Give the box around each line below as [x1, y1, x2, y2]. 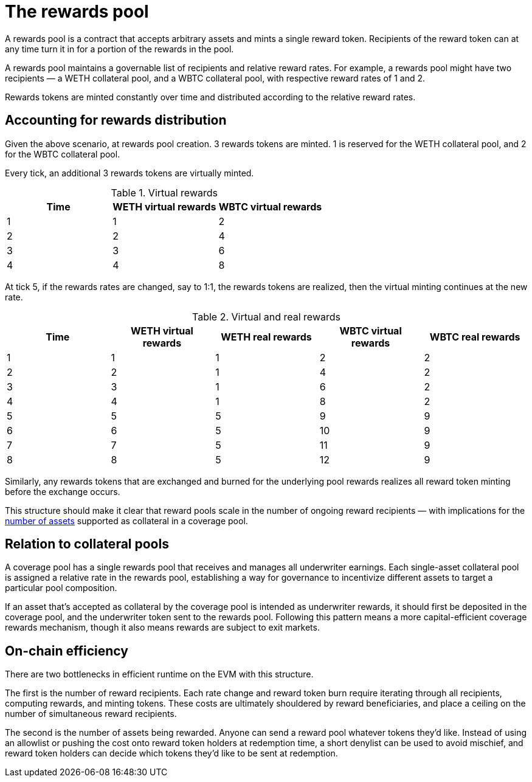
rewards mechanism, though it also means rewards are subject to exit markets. [5, 622, 320, 633]
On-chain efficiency [5, 643, 128, 659]
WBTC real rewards [429, 330, 520, 343]
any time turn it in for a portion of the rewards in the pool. [5, 43, 234, 54]
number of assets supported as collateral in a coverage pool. [5, 515, 248, 526]
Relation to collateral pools [5, 536, 169, 552]
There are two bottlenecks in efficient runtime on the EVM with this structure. [5, 669, 314, 680]
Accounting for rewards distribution [5, 112, 227, 128]
